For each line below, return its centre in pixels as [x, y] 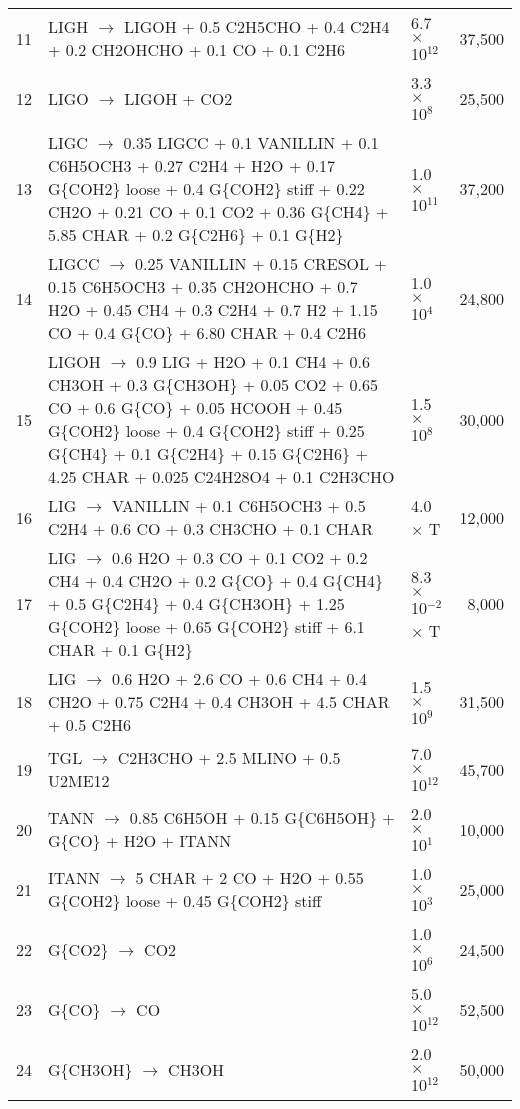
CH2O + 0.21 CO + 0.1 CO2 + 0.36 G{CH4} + [218, 211]
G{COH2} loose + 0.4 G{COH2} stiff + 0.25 [206, 430]
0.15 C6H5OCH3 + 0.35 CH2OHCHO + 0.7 [203, 286]
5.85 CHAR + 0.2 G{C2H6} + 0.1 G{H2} [196, 234]
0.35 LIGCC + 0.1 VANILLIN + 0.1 [251, 142]
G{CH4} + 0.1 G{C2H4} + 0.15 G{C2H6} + [208, 453]
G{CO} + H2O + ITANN [140, 840]
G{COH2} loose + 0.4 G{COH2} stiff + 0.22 [206, 188]
